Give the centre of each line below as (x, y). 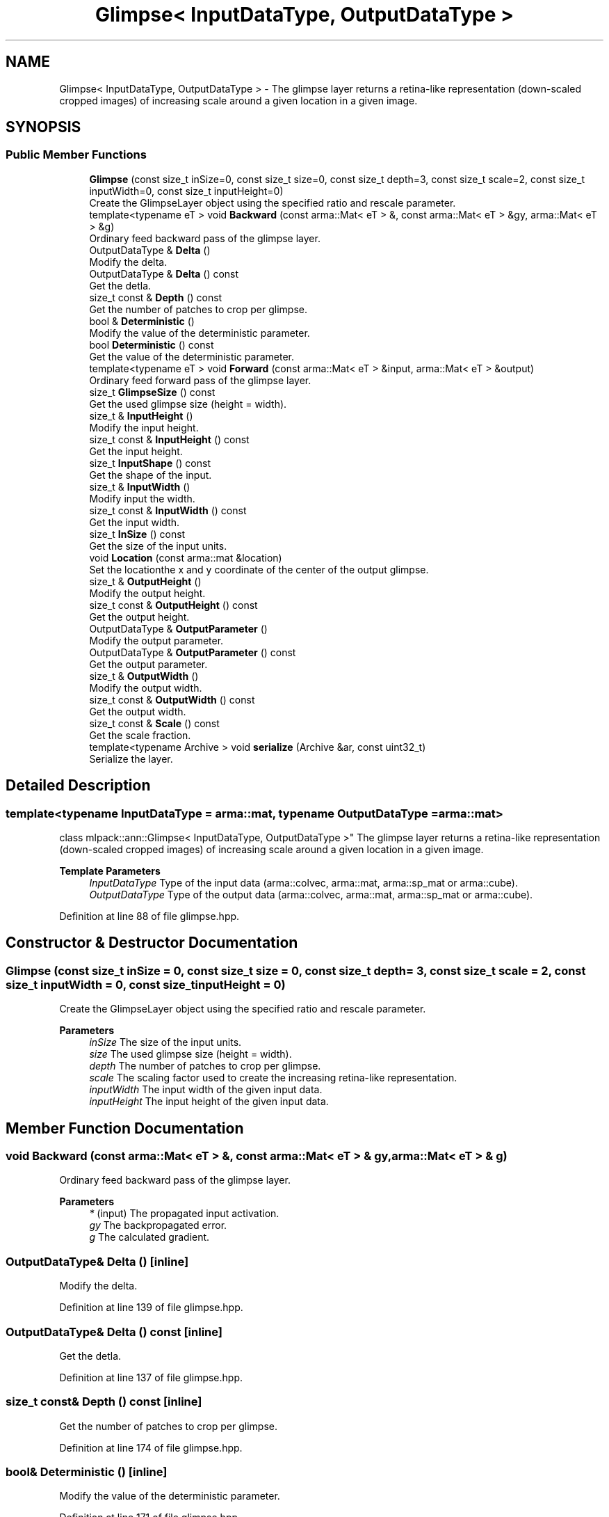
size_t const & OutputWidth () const (172, 699)
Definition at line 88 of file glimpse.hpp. (149, 916)
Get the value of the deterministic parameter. (192, 356)
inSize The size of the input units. (165, 1042)
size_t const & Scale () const (154, 723)
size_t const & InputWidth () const (168, 510)
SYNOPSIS (43, 127)
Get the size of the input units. (158, 546)
